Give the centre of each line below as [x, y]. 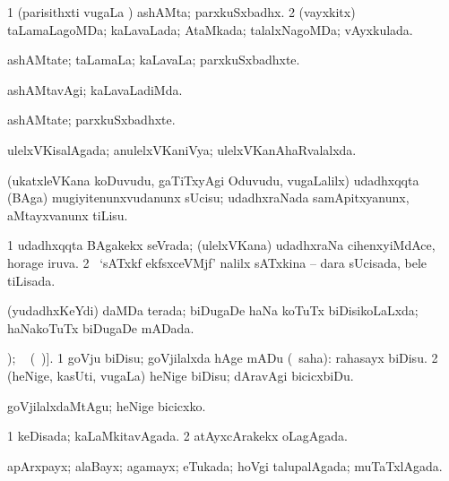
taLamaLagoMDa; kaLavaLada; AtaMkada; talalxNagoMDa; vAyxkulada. [210, 29]
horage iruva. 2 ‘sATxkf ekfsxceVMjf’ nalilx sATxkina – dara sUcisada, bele [217, 262]
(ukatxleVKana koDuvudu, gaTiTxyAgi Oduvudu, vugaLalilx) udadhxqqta [213, 180]
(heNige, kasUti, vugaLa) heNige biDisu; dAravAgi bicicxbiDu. [181, 375]
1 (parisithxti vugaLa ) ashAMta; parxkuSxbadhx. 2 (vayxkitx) [181, 12]
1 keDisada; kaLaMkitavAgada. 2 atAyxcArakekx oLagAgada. [177, 436]
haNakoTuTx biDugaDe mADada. [101, 327]
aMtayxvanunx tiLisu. [68, 215]
